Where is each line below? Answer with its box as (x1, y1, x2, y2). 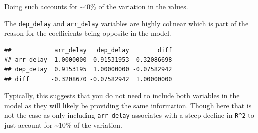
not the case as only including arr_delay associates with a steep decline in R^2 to (4, 110, 254, 120)
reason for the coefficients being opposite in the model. (4, 28, 171, 38)
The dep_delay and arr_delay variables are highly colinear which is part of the (4, 18, 249, 28)
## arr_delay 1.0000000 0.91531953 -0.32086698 (4, 56, 172, 64)
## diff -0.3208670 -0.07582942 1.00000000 (4, 75, 172, 83)
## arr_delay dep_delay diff (4, 46, 172, 54)
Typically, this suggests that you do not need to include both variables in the (4, 90, 240, 101)
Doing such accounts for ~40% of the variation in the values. (4, 1, 188, 11)
